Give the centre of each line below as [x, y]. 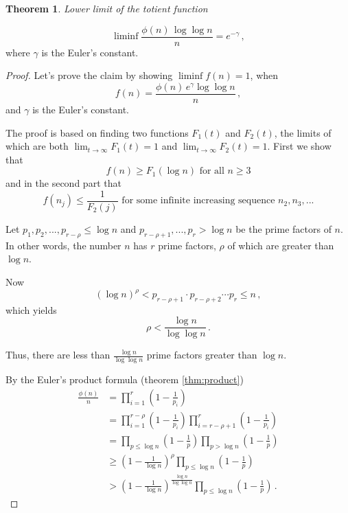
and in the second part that [63, 183]
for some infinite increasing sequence [198, 201]
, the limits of [303, 132]
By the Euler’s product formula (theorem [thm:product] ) [125, 379]
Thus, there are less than [58, 355]
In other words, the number [63, 245]
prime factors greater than [202, 355]
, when [264, 75]
